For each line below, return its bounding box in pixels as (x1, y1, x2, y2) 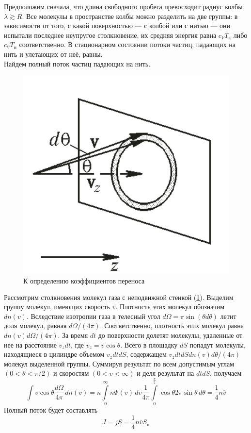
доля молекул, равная (4, 320, 67, 331)
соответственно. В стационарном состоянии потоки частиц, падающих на (19, 39, 235, 50)
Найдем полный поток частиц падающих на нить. (4, 58, 151, 68)
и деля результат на (137, 368, 194, 378)
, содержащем (126, 349, 167, 359)
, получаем (210, 368, 242, 378)
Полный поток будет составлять (4, 405, 98, 415)
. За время (58, 330, 88, 340)
